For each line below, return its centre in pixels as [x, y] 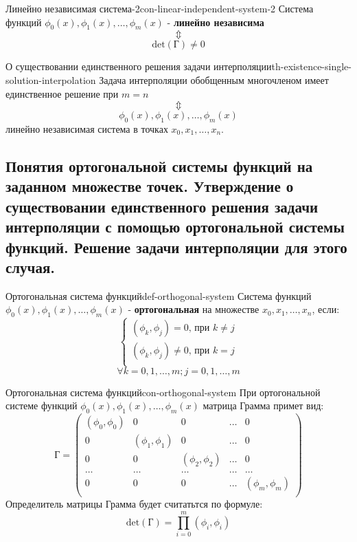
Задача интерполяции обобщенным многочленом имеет [214, 79]
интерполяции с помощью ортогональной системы [175, 227]
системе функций [42, 405]
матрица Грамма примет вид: [263, 405]
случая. [31, 267]
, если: [326, 309]
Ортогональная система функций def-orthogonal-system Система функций [159, 295]
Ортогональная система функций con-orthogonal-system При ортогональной [163, 392]
